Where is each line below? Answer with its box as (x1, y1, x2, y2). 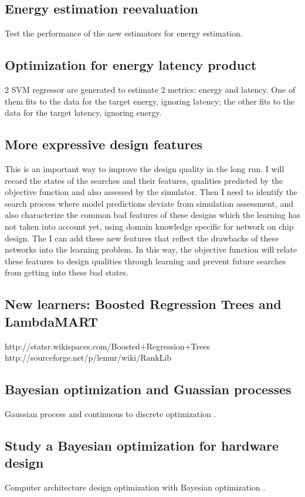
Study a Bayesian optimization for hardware (5, 436, 279, 454)
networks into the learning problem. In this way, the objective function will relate (5, 243, 297, 256)
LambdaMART (5, 312, 99, 330)
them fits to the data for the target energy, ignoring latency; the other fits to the (5, 95, 295, 107)
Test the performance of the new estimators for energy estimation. (5, 27, 243, 39)
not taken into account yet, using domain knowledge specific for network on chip (5, 220, 294, 232)
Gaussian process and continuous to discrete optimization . (5, 407, 216, 419)
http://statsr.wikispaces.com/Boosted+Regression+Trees (5, 340, 210, 352)
